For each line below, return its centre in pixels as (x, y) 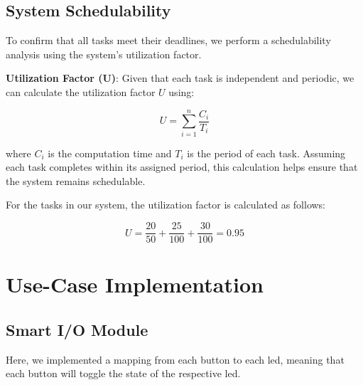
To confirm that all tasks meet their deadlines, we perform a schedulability (168, 40)
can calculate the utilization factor (81, 91)
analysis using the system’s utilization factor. (104, 54)
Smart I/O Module (77, 329)
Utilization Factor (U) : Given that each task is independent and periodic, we (180, 78)
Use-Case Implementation (135, 284)
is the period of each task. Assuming (266, 153)
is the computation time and (110, 153)
